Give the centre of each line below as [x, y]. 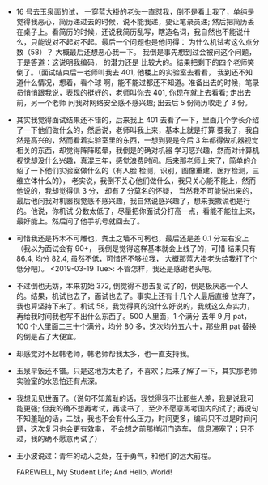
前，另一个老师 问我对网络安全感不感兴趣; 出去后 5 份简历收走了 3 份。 [134, 103]
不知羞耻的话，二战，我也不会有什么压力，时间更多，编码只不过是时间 [133, 419]
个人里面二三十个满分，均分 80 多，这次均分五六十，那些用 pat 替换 [143, 326]
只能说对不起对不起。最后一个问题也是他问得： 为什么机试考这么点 [141, 42]
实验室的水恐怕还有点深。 [59, 381]
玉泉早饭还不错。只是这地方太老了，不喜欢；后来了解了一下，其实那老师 [136, 371]
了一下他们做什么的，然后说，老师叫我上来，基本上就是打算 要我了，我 [134, 130]
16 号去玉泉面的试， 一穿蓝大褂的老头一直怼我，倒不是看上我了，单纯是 [135, 12]
